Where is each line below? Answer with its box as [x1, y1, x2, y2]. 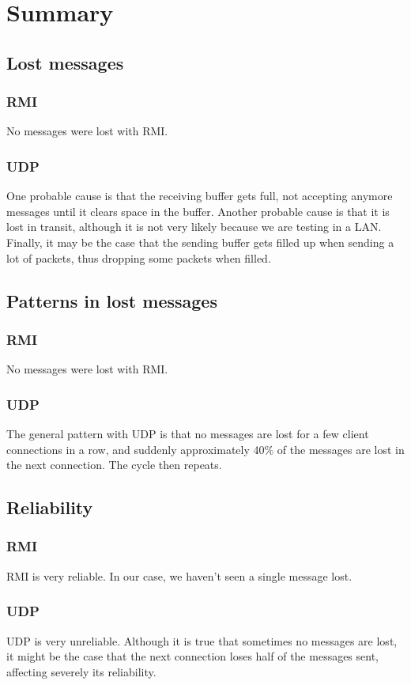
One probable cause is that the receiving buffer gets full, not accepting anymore [6, 187, 393, 204]
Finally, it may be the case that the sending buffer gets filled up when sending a [6, 233, 394, 250]
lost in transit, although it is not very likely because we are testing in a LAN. [6, 218, 382, 235]
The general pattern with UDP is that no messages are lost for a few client [6, 425, 369, 441]
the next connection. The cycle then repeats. [6, 456, 222, 473]
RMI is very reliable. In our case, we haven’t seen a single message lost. [6, 567, 353, 584]
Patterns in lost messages [6, 288, 217, 312]
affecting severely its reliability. [6, 663, 156, 679]
